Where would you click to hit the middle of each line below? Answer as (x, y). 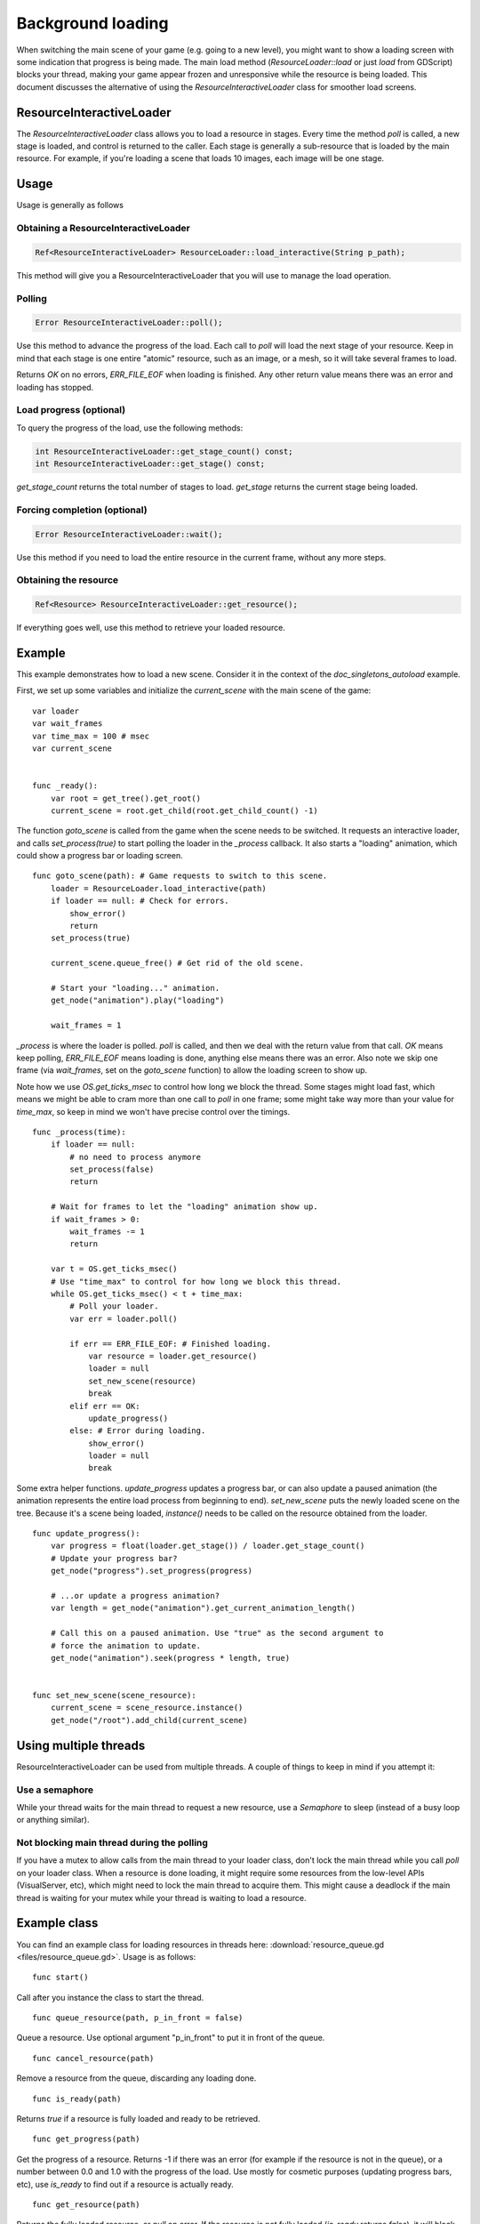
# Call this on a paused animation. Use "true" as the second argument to (217, 1633)
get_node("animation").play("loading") (137, 1000)
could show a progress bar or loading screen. (100, 856)
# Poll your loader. (114, 1306)
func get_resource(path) (86, 2205)
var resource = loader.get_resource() (173, 1356)
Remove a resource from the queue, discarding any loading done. (136, 2078)
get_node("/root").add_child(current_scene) (149, 1720)
